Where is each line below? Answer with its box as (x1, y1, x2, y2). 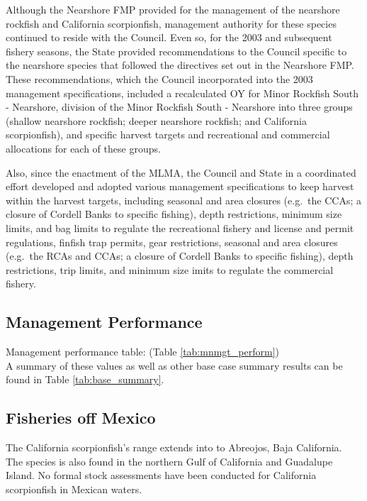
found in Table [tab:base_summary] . (6, 372, 164, 387)
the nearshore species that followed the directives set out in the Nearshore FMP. (6, 57, 354, 72)
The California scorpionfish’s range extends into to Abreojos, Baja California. (6, 440, 342, 455)
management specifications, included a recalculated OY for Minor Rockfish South (6, 85, 358, 100)
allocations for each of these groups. (6, 141, 161, 155)
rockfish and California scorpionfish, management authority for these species (6, 16, 337, 31)
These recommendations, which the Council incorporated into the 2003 (6, 71, 313, 86)
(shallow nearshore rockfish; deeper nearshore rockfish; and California (6, 113, 307, 128)
